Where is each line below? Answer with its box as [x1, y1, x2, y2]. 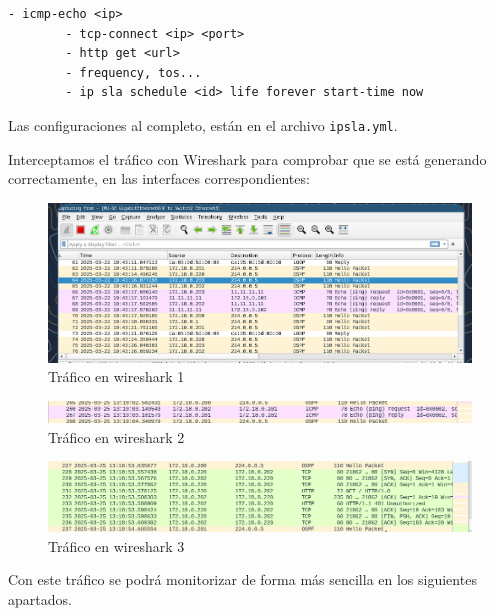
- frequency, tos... [65, 65, 202, 80]
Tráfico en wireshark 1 [48, 366, 185, 387]
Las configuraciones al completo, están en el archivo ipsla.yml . [8, 114, 398, 135]
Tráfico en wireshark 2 [48, 426, 185, 447]
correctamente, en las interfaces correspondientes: [8, 168, 310, 189]
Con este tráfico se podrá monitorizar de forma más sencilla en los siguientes [8, 569, 477, 590]
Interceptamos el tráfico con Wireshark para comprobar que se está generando [8, 148, 487, 169]
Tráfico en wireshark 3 [48, 535, 185, 556]
